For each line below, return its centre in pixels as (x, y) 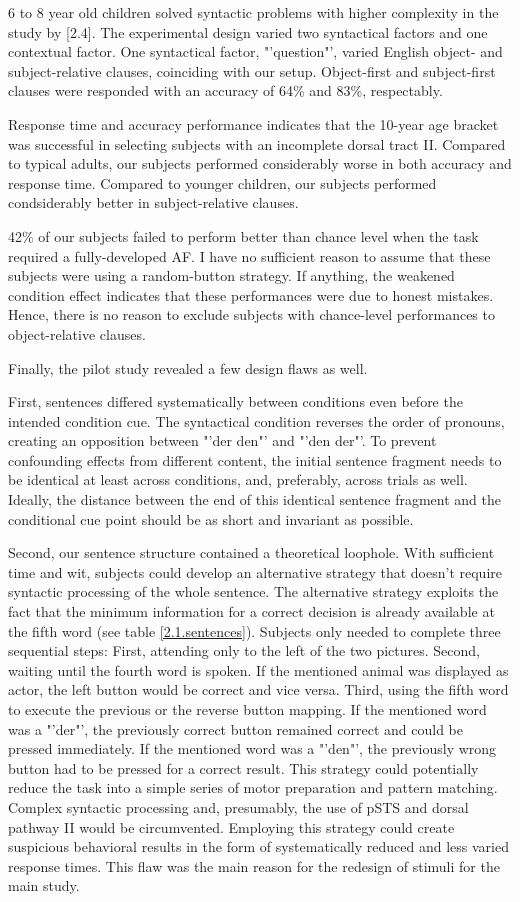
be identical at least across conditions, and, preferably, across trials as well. (238, 479)
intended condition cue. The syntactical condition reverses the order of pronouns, (256, 420)
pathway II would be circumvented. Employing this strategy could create (231, 826)
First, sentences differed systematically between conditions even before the (235, 401)
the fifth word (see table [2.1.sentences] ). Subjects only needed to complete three (254, 630)
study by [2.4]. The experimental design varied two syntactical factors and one (248, 31)
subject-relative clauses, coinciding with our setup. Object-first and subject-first (252, 70)
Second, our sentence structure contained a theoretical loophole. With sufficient (251, 552)
